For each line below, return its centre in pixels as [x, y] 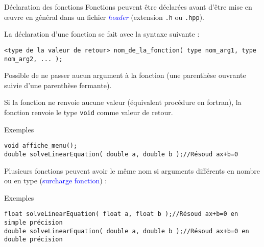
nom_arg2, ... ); [33, 59]
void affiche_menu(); [41, 146]
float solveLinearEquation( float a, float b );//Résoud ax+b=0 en [121, 214]
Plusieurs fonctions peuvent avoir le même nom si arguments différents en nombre [132, 170]
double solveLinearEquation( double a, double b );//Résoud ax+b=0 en [127, 231]
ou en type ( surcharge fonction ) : [56, 181]
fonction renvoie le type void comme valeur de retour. [89, 112]
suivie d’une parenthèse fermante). [58, 85]
